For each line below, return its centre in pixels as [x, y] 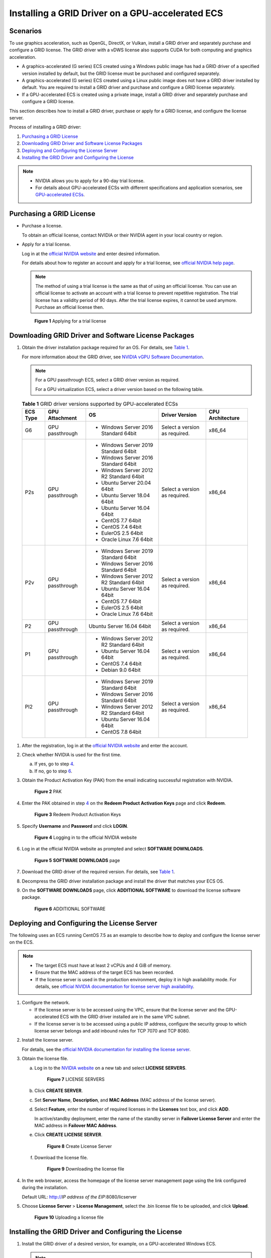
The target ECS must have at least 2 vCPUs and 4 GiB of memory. [103, 965]
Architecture [224, 418]
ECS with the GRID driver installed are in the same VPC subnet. [125, 1017]
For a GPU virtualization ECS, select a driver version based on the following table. [119, 389]
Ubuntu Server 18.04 [125, 495]
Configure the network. [46, 1003]
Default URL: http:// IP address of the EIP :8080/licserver [79, 1197]
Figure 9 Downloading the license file [86, 1169]
